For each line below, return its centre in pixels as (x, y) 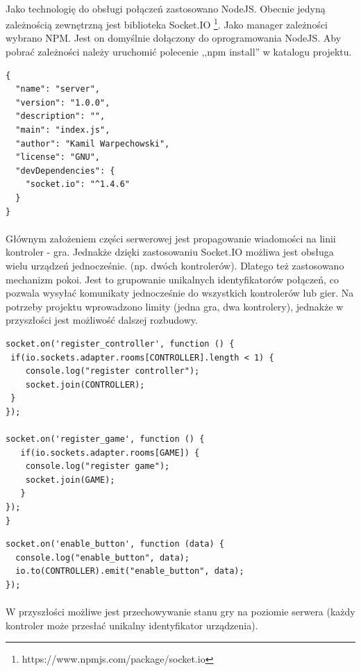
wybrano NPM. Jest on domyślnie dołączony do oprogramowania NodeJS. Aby (174, 38)
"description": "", (60, 116)
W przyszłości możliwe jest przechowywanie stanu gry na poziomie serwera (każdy (180, 612)
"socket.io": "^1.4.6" (77, 184)
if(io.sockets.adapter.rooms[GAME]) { (110, 453)
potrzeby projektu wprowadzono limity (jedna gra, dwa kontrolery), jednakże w (175, 306)
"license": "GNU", (58, 157)
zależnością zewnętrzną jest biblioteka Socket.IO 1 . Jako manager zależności (167, 23)
